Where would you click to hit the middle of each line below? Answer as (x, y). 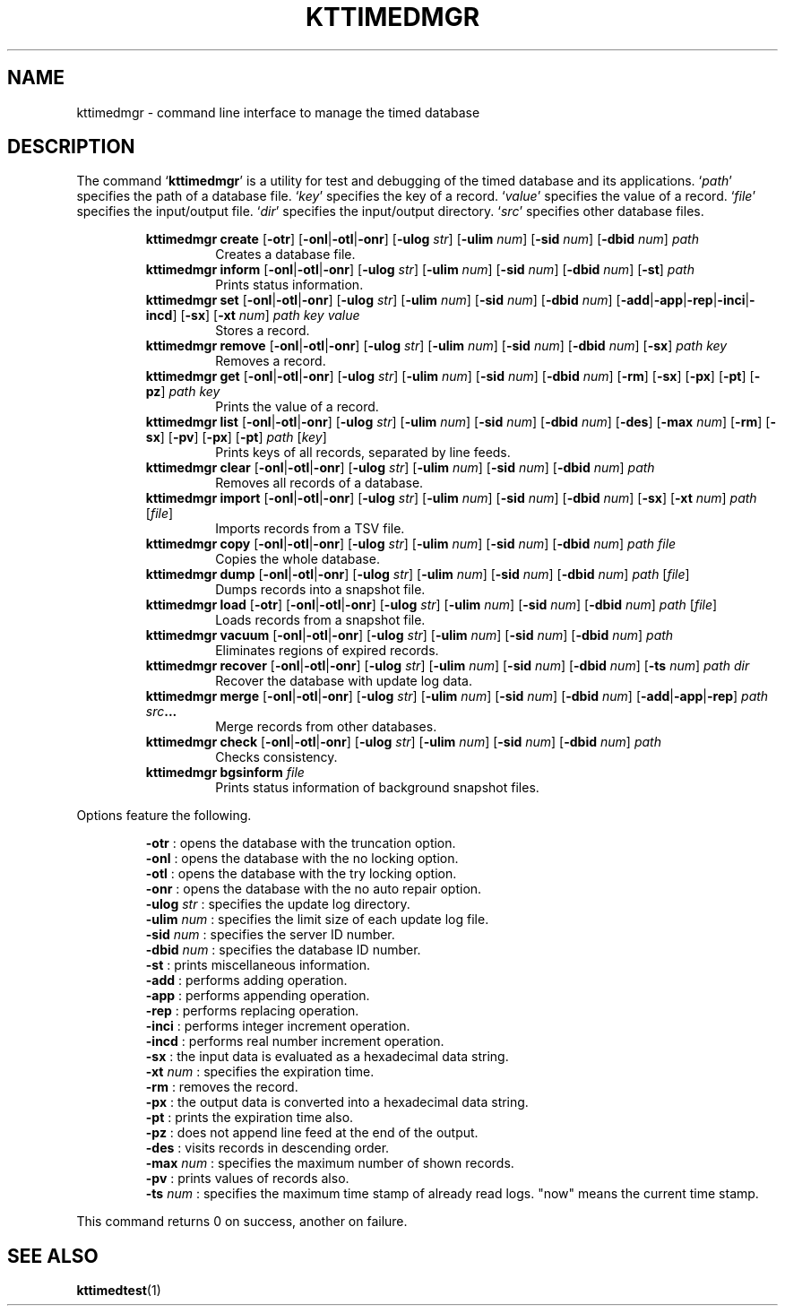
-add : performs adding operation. (246, 980)
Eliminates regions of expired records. (327, 651)
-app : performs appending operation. (258, 996)
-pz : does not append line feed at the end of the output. (312, 1133)
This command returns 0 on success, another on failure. (242, 1222)
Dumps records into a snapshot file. (320, 590)
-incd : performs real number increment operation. (295, 1041)
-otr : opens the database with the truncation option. (301, 843)
